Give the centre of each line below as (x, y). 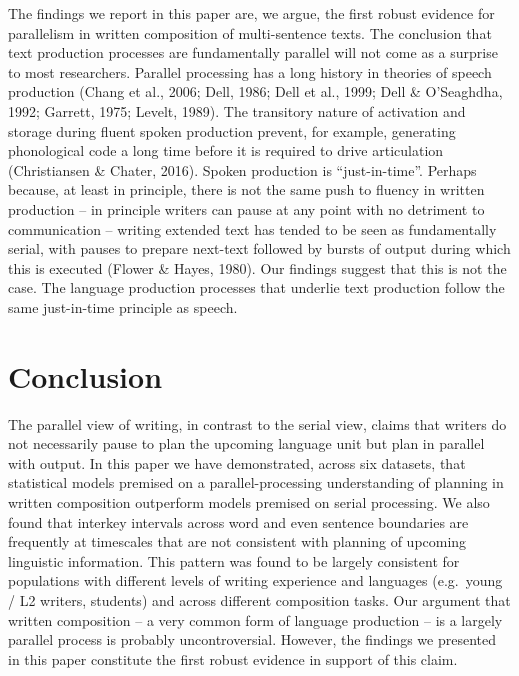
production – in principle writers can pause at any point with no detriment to (246, 208)
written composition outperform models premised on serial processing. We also (249, 502)
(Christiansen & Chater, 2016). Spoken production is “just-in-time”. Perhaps (242, 169)
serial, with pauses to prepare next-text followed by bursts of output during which (259, 248)
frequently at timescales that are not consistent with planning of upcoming (237, 541)
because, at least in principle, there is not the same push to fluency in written (246, 189)
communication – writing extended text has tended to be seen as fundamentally (252, 228)
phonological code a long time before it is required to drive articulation (226, 150)
